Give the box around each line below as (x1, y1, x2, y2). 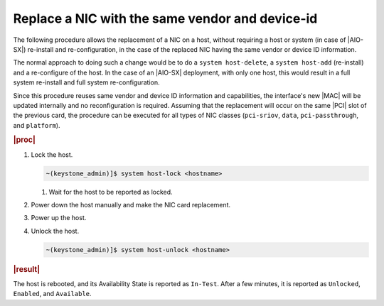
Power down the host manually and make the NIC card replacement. (31, 201, 231, 209)
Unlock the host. (31, 226, 80, 235)
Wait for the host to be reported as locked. (48, 187, 174, 196)
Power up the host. (31, 214, 87, 222)
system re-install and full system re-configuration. (13, 78, 160, 87)
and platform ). (13, 121, 60, 129)
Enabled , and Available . (13, 290, 92, 298)
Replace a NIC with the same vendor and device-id (13, 11, 318, 26)
